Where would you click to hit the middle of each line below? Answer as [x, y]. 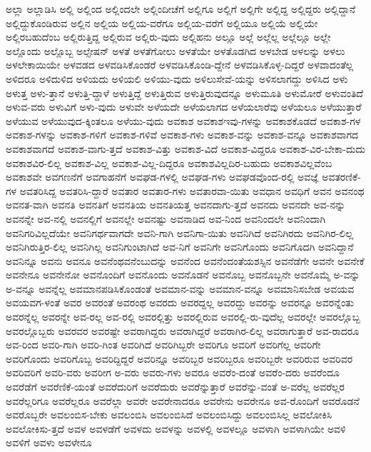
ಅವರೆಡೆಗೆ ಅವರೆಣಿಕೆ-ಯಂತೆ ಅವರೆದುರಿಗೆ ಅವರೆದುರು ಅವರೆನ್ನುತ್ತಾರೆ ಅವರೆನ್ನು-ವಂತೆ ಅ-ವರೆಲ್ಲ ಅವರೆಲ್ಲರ [175, 387]
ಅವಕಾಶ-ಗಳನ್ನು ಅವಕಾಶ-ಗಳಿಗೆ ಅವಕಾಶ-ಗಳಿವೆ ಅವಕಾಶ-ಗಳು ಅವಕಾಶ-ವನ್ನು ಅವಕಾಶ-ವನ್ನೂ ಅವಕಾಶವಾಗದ [182, 135]
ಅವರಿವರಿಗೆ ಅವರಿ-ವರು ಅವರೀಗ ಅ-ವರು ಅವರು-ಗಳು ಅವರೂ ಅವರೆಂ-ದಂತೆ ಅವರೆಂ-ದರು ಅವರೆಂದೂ [173, 372]
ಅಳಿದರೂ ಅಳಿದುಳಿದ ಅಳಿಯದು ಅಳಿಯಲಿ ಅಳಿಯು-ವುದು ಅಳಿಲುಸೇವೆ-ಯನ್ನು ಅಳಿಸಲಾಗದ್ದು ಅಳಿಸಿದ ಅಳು [177, 78]
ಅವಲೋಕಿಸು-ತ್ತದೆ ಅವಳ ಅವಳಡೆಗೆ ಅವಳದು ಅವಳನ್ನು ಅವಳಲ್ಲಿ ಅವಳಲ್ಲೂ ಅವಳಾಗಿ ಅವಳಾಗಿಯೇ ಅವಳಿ [176, 428]
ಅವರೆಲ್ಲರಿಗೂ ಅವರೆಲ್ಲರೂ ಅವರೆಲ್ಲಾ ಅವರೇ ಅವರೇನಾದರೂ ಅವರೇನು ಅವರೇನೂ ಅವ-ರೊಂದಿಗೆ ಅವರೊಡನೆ [183, 400]
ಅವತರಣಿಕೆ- [341, 177]
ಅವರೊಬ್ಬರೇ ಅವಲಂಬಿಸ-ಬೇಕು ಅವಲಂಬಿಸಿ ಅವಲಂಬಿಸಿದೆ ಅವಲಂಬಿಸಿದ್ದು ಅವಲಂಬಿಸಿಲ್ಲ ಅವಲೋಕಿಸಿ [169, 415]
